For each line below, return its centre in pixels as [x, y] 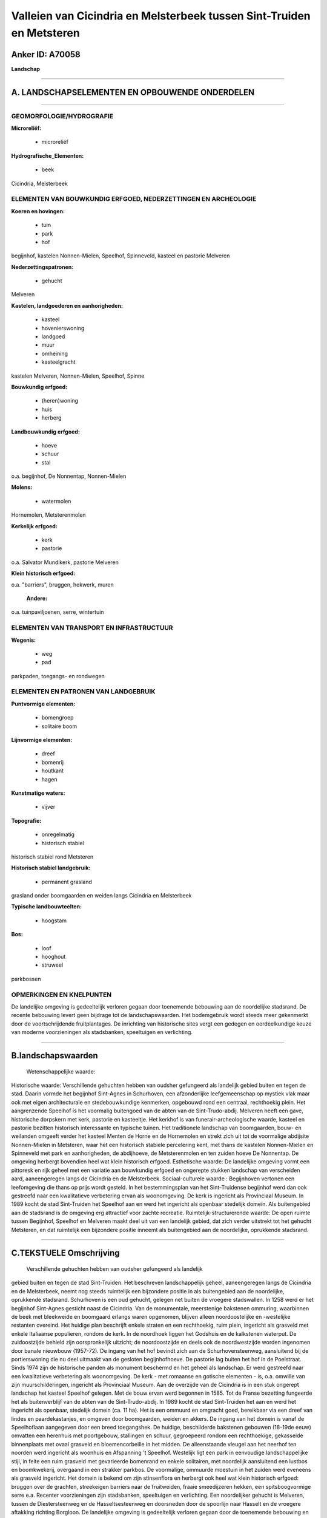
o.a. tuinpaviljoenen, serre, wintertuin [58, 612]
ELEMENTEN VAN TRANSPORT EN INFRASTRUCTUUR [92, 628]
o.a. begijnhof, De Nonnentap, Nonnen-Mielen [69, 476]
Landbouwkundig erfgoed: [45, 432]
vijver [48, 807]
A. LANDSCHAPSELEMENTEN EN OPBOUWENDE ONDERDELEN [133, 92]
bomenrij [52, 762]
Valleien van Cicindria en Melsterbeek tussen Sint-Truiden [161, 16]
